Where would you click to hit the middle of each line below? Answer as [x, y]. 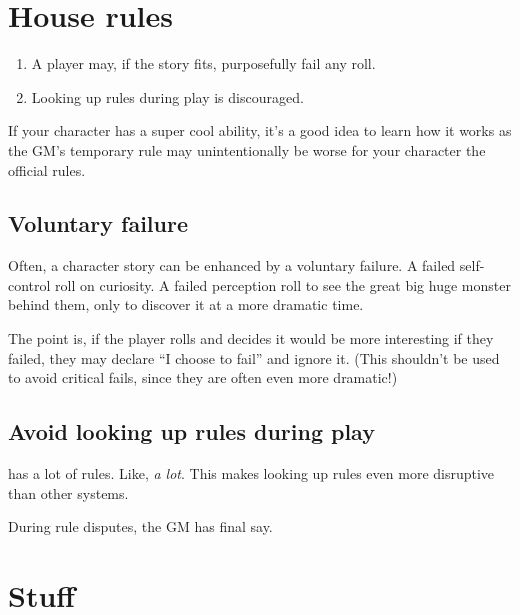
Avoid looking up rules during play [191, 431]
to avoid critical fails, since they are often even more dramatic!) [203, 377]
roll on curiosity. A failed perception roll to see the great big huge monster [283, 284]
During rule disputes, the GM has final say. [140, 526]
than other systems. [68, 492]
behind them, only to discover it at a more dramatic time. [186, 304]
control [29, 284]
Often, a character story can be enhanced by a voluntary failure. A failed [232, 265]
